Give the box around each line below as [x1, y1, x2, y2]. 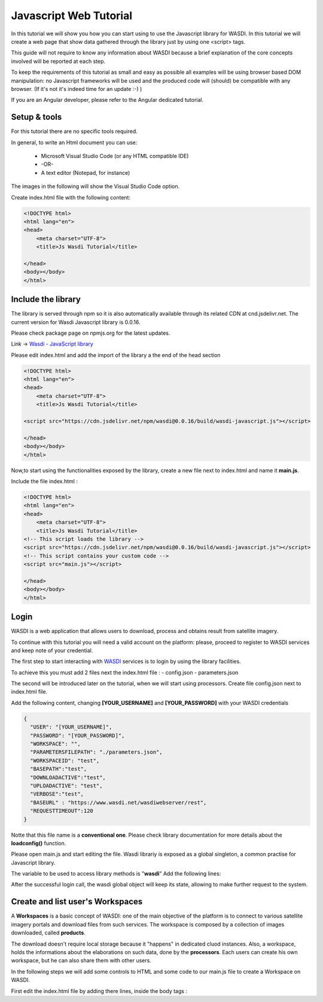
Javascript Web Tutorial [11, 9, 133, 22]
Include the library [11, 294, 81, 305]
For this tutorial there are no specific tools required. [11, 128, 138, 135]
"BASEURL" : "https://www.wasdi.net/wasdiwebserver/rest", [30, 799, 207, 806]
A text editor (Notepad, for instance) [41, 169, 130, 176]
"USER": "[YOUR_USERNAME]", [30, 724, 112, 731]
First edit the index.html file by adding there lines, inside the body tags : [11, 987, 188, 994]
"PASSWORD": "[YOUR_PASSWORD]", [30, 732, 125, 739]
